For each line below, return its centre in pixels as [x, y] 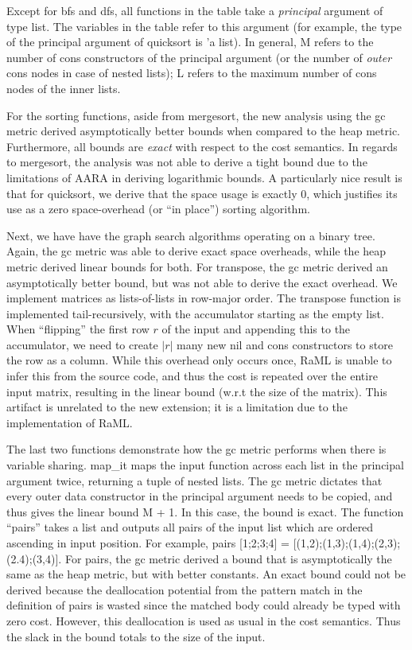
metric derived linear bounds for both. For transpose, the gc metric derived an [197, 266]
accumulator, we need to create [82, 344]
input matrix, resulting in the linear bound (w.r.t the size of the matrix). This [197, 391]
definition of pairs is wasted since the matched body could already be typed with [204, 605]
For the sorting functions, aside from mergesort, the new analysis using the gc [196, 115]
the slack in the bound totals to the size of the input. [136, 636]
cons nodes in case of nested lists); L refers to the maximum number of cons [192, 73]
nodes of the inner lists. [64, 88]
